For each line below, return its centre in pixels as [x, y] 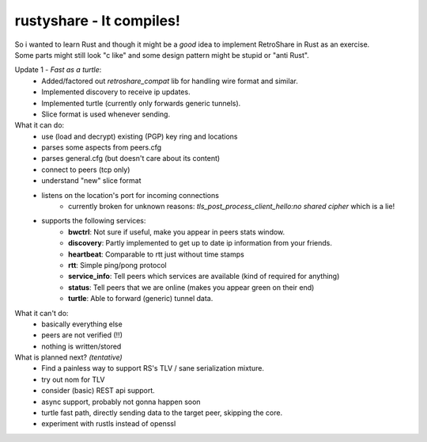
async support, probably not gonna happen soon [121, 402]
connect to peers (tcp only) [86, 170]
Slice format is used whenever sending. [106, 114]
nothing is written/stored [81, 346]
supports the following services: [94, 221]
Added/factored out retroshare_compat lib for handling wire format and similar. [170, 81]
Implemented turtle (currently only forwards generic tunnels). [141, 103]
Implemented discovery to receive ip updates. [116, 92]
